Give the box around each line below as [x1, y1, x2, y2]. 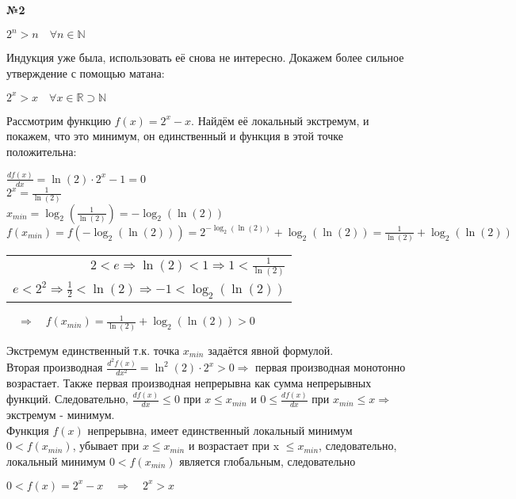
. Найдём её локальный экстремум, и [191, 112, 369, 128]
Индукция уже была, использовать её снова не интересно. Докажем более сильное [6, 49, 404, 66]
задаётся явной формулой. [208, 341, 334, 358]
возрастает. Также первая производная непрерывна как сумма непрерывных [6, 375, 372, 391]
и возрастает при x [188, 437, 280, 454]
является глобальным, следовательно [179, 452, 356, 469]
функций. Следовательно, [6, 390, 128, 407]
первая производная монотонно [255, 359, 406, 375]
